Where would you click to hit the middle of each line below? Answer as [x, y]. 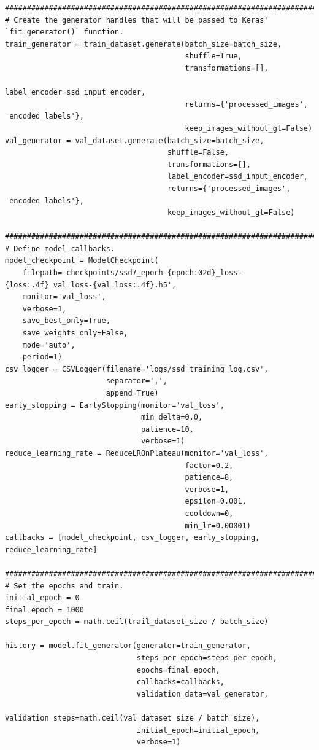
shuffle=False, [198, 153]
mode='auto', [49, 345]
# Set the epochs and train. [64, 586]
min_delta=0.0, [172, 417]
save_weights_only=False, [75, 333]
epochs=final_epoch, [178, 670]
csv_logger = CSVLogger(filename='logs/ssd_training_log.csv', [137, 369]
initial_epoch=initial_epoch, [198, 730]
